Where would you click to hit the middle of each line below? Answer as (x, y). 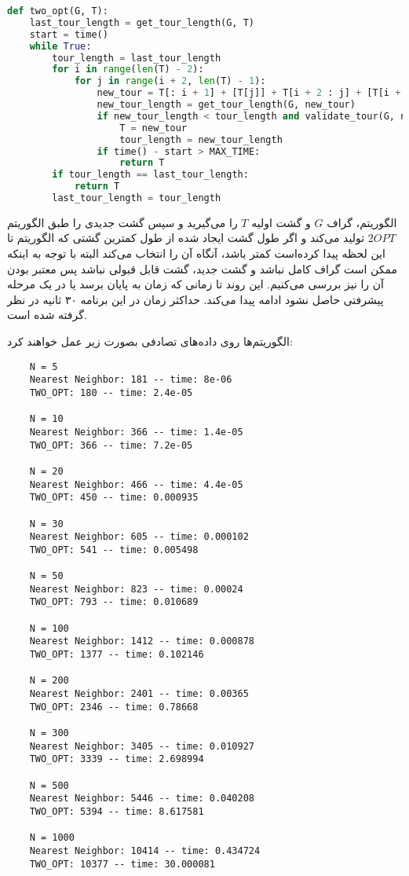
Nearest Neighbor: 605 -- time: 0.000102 (139, 537)
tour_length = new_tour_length (201, 139)
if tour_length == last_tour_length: (150, 175)
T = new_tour (153, 128)
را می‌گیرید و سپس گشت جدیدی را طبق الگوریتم (122, 222)
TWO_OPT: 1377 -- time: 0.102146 (117, 655)
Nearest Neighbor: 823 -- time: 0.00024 (136, 589)
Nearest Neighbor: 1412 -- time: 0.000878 (142, 641)
